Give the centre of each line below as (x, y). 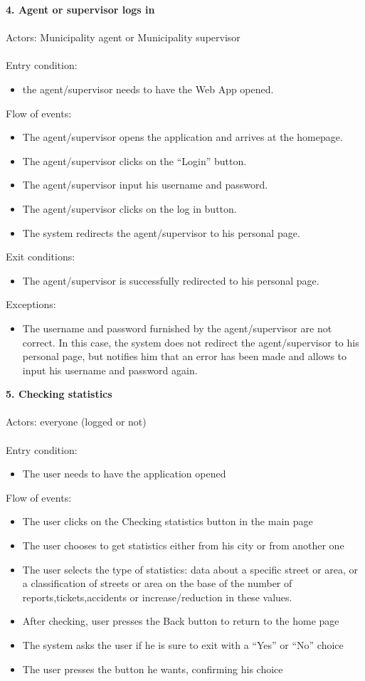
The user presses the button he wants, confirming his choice (153, 669)
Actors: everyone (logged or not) (76, 422)
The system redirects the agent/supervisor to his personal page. (161, 232)
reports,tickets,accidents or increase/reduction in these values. (157, 597)
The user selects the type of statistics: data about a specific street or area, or (190, 569)
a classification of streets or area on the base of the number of (157, 583)
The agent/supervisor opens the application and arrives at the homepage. (182, 137)
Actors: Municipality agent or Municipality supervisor (123, 37)
